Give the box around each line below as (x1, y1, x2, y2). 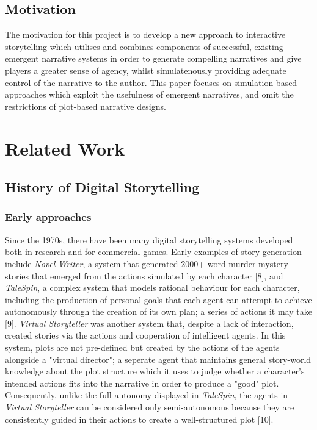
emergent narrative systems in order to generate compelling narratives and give (5, 52, 302, 65)
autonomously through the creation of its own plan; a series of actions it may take (5, 305, 312, 318)
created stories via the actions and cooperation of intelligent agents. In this (5, 329, 286, 342)
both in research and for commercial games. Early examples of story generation (5, 245, 302, 258)
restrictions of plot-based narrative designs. (5, 99, 166, 112)
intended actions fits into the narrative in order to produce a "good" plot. (5, 376, 279, 389)
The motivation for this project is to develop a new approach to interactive (5, 28, 286, 41)
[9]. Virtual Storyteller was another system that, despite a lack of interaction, (5, 317, 294, 329)
